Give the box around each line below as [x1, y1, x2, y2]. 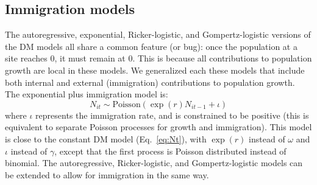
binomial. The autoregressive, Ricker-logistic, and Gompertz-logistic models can [5, 156, 303, 169]
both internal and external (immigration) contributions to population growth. [5, 75, 295, 88]
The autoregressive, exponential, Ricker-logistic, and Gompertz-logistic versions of [5, 28, 311, 41]
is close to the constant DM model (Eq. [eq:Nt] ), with [5, 132, 207, 145]
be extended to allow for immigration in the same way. [5, 168, 209, 181]
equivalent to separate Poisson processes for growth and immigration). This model [5, 120, 312, 133]
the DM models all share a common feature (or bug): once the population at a [5, 40, 297, 52]
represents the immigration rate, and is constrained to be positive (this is [35, 108, 309, 121]
